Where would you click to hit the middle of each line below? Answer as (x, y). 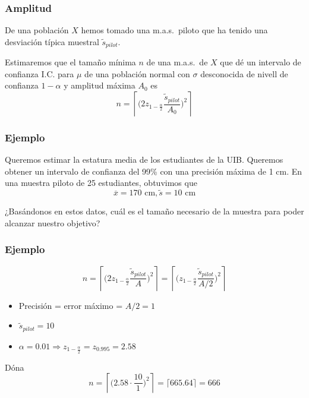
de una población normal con (137, 73)
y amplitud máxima (100, 85)
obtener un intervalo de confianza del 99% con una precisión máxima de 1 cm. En (154, 171)
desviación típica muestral (52, 41)
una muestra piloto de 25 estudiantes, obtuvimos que (101, 183)
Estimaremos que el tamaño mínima (70, 62)
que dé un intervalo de (261, 62)
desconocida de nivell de (244, 73)
